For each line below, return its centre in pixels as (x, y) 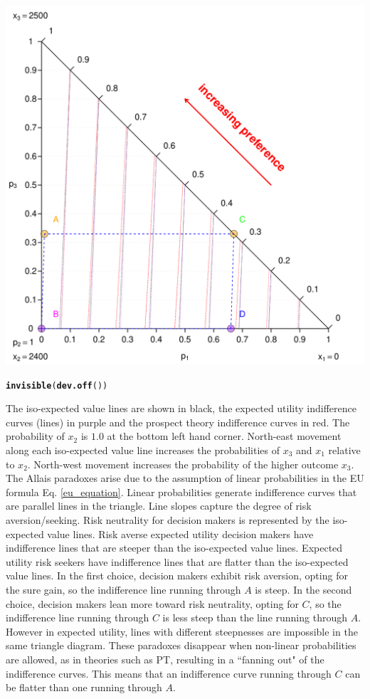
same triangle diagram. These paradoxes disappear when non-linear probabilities (181, 645)
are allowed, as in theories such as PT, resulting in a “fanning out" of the (165, 659)
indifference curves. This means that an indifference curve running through (169, 673)
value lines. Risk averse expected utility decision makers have (180, 534)
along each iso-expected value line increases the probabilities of (143, 450)
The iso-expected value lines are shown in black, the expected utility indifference (181, 408)
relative (344, 450)
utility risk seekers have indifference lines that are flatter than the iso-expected (177, 561)
